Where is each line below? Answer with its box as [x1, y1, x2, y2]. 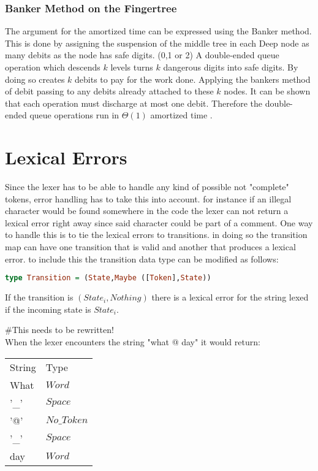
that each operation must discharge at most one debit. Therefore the [5, 96, 262, 109]
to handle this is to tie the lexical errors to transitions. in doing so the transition [5, 228, 308, 241]
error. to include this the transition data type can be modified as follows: [5, 252, 279, 265]
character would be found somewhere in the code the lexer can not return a [5, 204, 289, 217]
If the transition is [5, 291, 74, 304]
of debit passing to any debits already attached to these [5, 85, 214, 98]
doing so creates [5, 72, 65, 85]
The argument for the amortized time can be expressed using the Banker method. [5, 25, 312, 37]
